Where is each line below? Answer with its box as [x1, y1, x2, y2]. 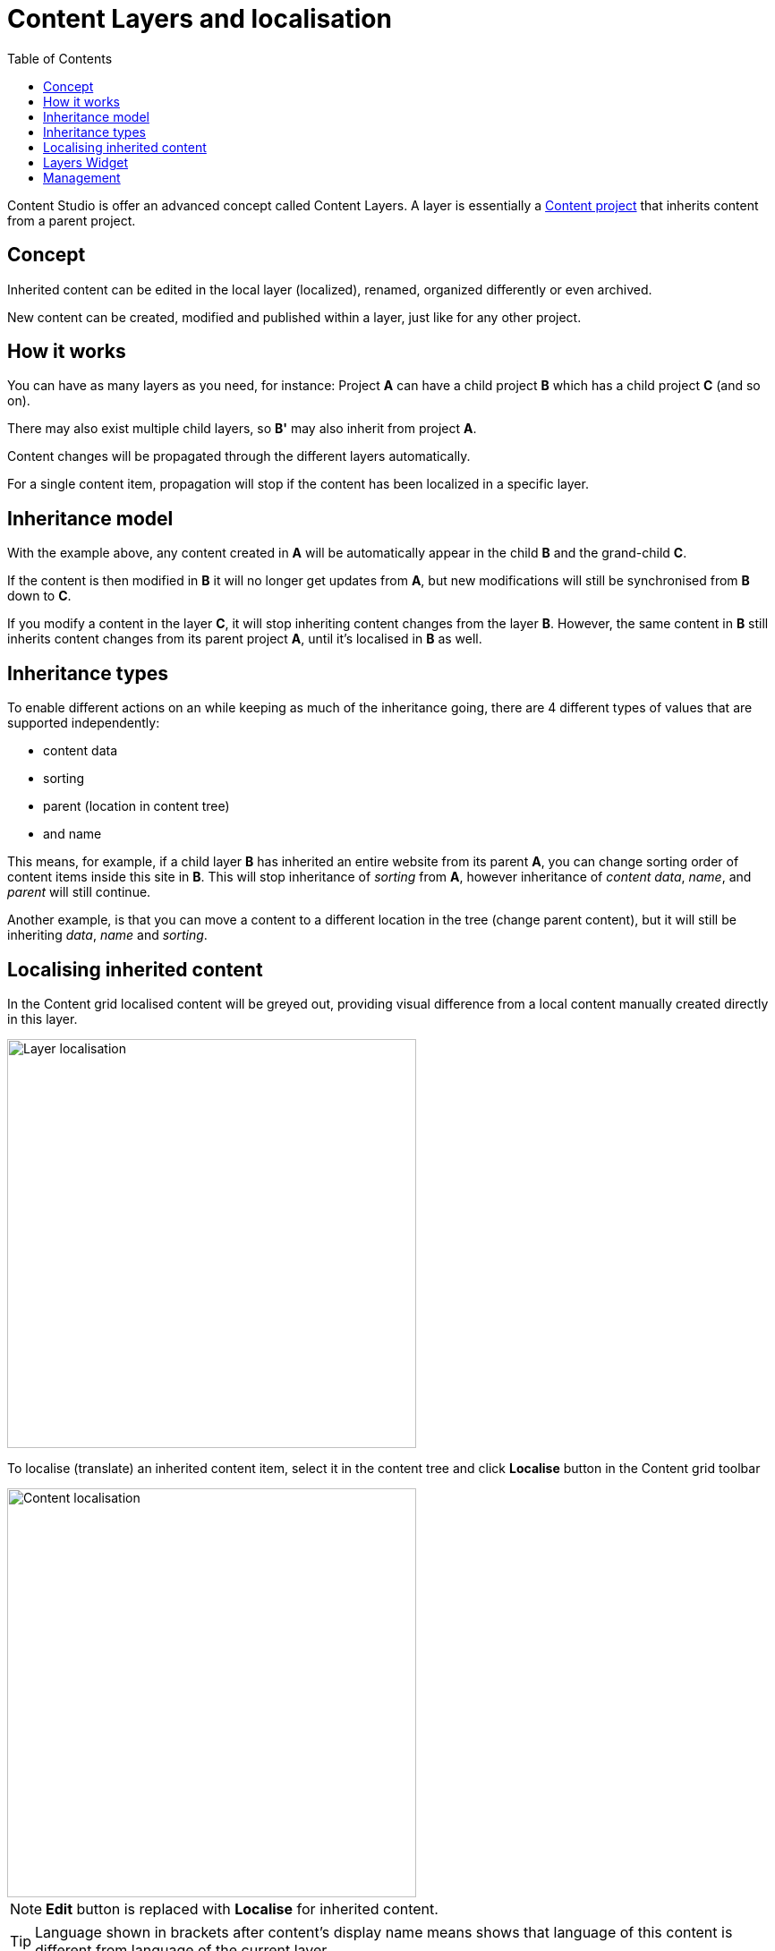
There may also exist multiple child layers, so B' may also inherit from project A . [7, 421, 477, 437]
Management [43, 169, 121, 185]
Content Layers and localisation [7, 4, 392, 34]
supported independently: [7, 715, 160, 731]
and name [43, 826, 102, 842]
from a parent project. [7, 212, 136, 228]
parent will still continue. [7, 884, 151, 900]
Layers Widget [43, 154, 129, 170]
